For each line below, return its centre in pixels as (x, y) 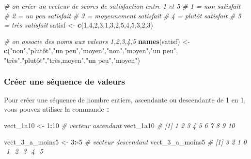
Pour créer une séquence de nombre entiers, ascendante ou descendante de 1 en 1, (125, 99)
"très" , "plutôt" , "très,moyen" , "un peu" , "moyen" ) (72, 60)
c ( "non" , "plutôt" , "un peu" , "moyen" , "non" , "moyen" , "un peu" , (91, 51)
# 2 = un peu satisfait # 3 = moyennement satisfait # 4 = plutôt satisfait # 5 (123, 15)
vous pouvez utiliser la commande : (57, 109)
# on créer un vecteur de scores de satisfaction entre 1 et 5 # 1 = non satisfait (122, 6)
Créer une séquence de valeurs (65, 81)
